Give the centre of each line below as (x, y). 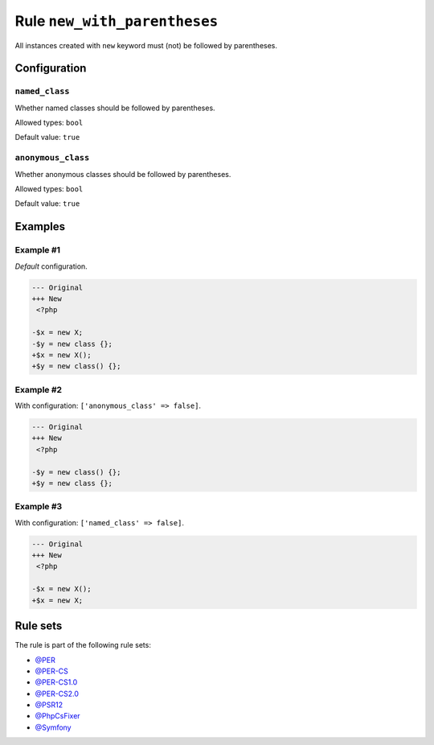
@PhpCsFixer (57, 716)
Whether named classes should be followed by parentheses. (115, 108)
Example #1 (37, 250)
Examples (40, 226)
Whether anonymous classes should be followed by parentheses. (123, 174)
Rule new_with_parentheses (117, 21)
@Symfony (53, 727)
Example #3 (39, 507)
